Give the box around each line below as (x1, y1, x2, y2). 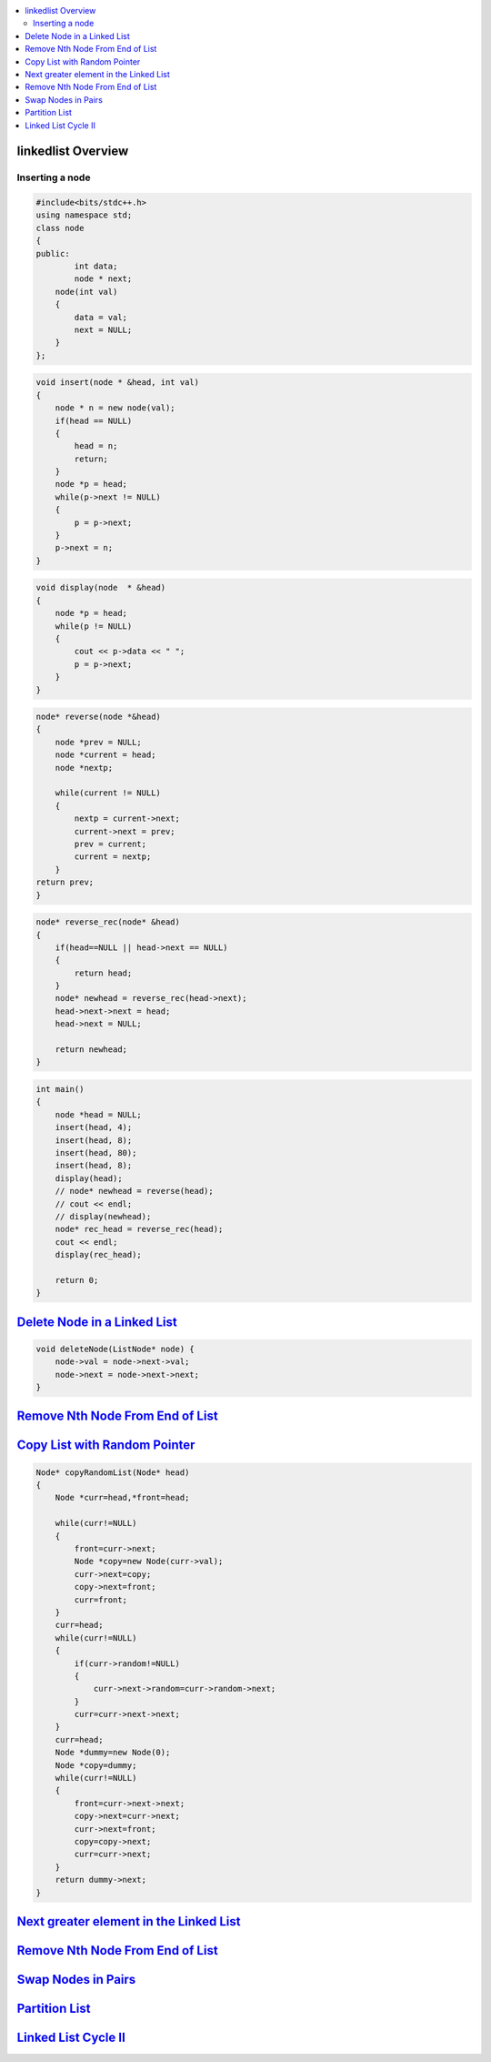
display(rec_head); (55, 1249, 143, 1260)
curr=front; (74, 1594, 127, 1605)
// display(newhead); (55, 1211, 152, 1221)
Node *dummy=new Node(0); (55, 1747, 171, 1758)
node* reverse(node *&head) (35, 712, 161, 723)
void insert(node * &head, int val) (35, 378, 200, 388)
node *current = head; (55, 750, 156, 760)
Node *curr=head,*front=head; (55, 1492, 190, 1503)
